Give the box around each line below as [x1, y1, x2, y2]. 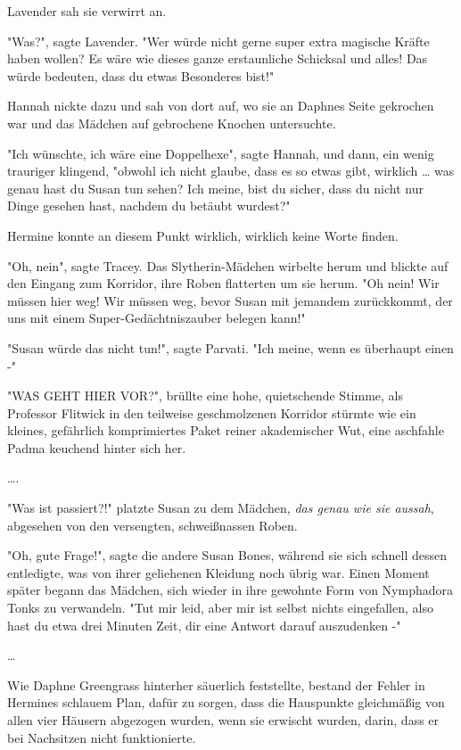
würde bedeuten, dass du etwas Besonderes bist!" [7, 66, 275, 85]
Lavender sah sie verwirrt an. [7, 2, 167, 20]
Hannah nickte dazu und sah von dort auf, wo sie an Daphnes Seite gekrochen [7, 96, 434, 115]
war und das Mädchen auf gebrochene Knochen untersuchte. [7, 113, 336, 132]
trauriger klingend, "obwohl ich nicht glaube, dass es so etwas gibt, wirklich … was [7, 161, 455, 180]
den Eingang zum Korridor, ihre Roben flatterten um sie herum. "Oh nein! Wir [7, 274, 440, 293]
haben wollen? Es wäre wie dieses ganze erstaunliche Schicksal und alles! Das [7, 49, 428, 68]
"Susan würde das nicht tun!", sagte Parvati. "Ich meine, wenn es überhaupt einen [7, 338, 454, 357]
